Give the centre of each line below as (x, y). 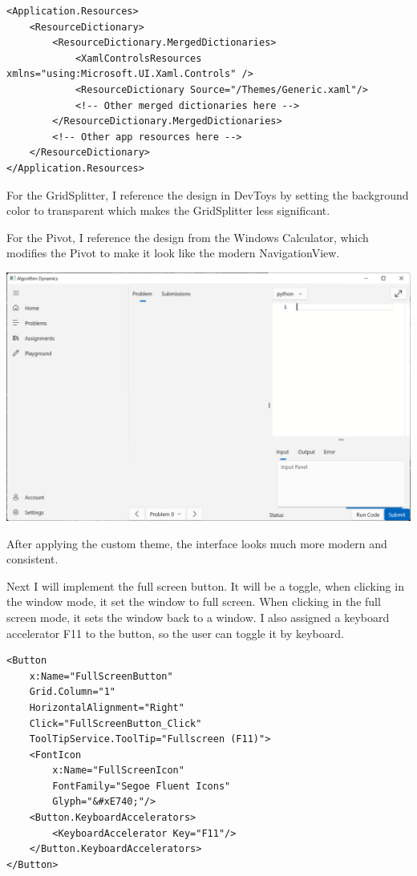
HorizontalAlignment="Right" (107, 707)
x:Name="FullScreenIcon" (118, 771)
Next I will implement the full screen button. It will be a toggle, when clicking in (205, 585)
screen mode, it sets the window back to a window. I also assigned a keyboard (198, 617)
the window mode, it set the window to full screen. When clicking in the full (194, 601)
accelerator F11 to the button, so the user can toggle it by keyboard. (175, 633)
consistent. (32, 559)
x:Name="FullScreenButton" (101, 676)
